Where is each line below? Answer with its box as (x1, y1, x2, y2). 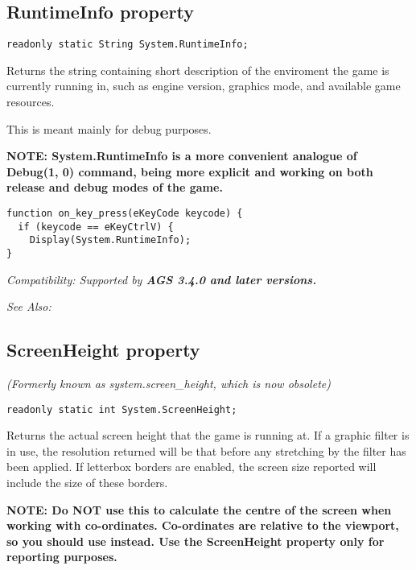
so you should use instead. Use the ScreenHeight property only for (6, 532, 385, 549)
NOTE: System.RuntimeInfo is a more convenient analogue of (6, 147, 357, 164)
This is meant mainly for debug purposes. (6, 120, 212, 137)
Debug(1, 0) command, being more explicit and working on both (6, 163, 373, 180)
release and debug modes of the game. (6, 179, 223, 196)
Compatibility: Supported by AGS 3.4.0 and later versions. (6, 271, 317, 287)
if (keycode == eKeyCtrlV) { (18, 221, 174, 233)
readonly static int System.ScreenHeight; (6, 403, 237, 415)
